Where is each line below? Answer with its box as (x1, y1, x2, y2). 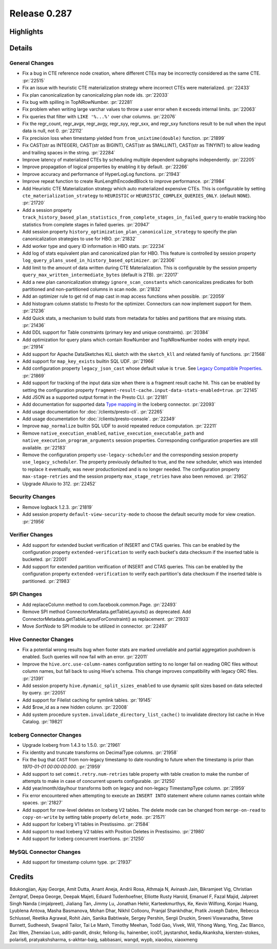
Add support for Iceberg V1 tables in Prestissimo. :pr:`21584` (22, 821, 150, 828)
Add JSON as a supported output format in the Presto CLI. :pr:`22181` (22, 394, 169, 400)
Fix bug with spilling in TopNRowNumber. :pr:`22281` (22, 99, 133, 105)
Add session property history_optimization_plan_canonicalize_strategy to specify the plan (22, 228, 237, 235)
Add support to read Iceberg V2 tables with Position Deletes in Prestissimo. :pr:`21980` (22, 828, 206, 834)
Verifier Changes (9, 531, 53, 539)
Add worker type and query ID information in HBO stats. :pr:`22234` (22, 243, 166, 249)
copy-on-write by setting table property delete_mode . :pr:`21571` (22, 814, 166, 820)
